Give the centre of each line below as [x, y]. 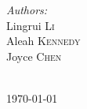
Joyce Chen [34, 56]
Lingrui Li [31, 25]
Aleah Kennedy [43, 41]
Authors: [27, 9]
